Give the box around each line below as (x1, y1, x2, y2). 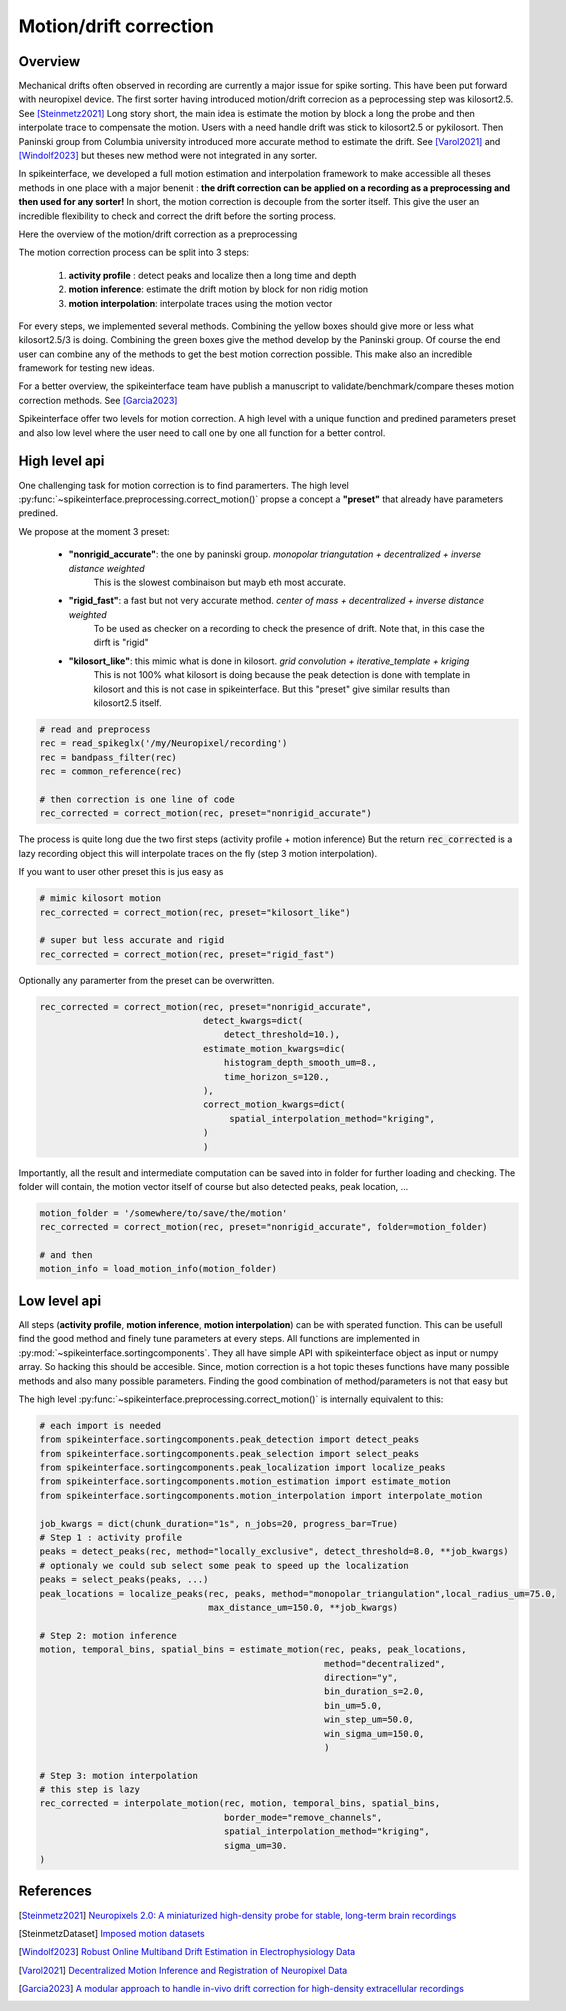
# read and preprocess (39, 724, 151, 735)
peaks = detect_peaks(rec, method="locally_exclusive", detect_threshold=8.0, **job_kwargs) (39, 1546, 509, 1557)
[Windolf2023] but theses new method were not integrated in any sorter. (18, 150, 318, 162)
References (18, 1883, 92, 1900)
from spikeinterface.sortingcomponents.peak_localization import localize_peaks (39, 1462, 446, 1474)
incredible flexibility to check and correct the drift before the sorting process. (18, 210, 337, 222)
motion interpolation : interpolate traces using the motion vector (68, 297, 333, 309)
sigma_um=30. (223, 1840, 288, 1851)
